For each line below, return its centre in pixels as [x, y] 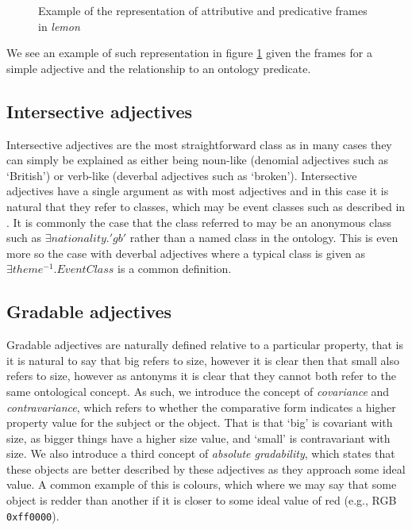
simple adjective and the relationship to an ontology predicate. [159, 68]
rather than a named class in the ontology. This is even [264, 238]
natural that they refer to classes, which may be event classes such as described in [206, 206]
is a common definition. [175, 269]
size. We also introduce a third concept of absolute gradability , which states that [201, 453]
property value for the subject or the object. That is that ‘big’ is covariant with [200, 422]
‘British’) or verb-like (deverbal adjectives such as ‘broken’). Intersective [182, 175]
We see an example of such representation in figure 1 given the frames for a [189, 53]
